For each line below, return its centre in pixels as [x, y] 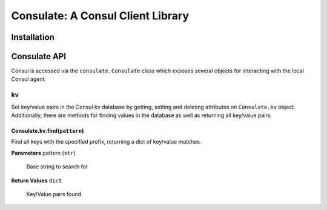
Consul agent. [29, 79]
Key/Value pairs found [54, 194]
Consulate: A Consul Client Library [100, 16]
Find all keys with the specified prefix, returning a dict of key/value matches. [106, 142]
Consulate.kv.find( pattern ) [48, 131]
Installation [33, 37]
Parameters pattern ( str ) [43, 153]
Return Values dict [37, 180]
